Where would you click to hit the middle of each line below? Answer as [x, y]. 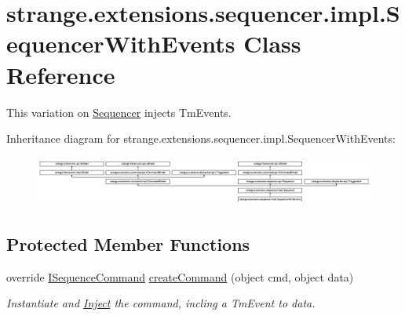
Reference [61, 74]
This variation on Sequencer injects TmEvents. [119, 112]
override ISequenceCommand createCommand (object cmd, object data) [180, 276]
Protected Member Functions [128, 243]
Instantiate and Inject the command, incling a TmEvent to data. [161, 303]
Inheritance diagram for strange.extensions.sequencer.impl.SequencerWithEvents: [201, 138]
